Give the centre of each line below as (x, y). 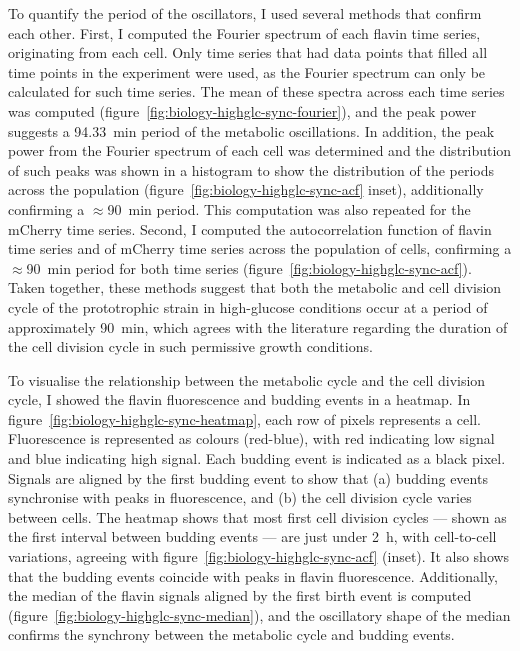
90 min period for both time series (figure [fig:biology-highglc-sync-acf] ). (249, 267)
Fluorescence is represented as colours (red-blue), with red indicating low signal (251, 438)
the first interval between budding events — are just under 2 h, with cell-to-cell (252, 536)
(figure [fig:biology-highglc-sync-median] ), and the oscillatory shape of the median (259, 614)
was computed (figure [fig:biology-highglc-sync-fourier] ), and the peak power (242, 110)
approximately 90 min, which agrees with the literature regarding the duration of (258, 326)
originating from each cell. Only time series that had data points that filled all (248, 52)
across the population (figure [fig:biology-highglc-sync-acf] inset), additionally (246, 189)
